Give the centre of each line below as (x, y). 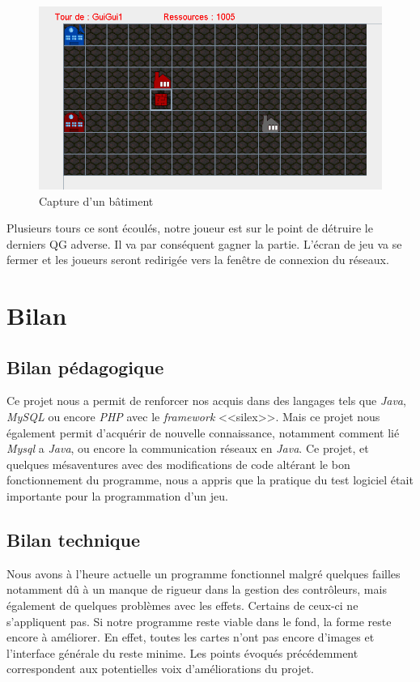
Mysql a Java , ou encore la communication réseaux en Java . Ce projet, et (188, 448)
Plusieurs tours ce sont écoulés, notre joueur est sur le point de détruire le (190, 228)
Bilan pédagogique (85, 367)
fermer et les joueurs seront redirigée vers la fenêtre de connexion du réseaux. (198, 260)
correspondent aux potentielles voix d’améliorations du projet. (160, 669)
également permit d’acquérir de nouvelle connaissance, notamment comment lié (203, 432)
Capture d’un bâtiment (96, 200)
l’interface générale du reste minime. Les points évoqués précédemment (182, 652)
